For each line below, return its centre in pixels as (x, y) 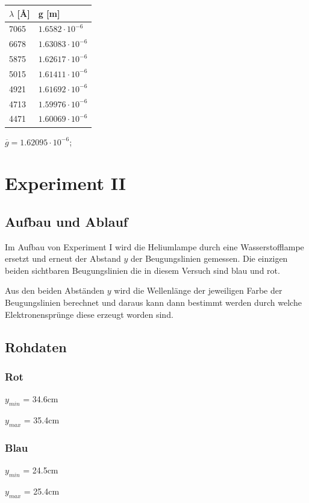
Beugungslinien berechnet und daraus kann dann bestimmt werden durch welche (153, 302)
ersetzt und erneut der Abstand (63, 258)
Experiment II (66, 183)
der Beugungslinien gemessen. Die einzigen (209, 258)
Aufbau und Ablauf (67, 221)
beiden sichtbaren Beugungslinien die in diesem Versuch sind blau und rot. (142, 270)
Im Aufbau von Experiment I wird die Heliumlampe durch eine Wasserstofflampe (154, 246)
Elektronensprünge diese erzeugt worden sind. (89, 314)
